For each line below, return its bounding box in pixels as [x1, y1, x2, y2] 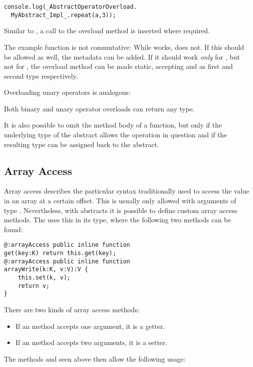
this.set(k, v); [18, 274, 71, 281]
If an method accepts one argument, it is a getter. [15, 321, 165, 331]
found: [4, 224, 23, 234]
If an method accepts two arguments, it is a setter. [15, 337, 167, 347]
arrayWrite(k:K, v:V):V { [4, 266, 88, 273]
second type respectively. [4, 70, 78, 81]
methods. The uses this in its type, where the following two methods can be [4, 215, 231, 225]
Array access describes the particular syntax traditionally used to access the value [4, 186, 250, 196]
